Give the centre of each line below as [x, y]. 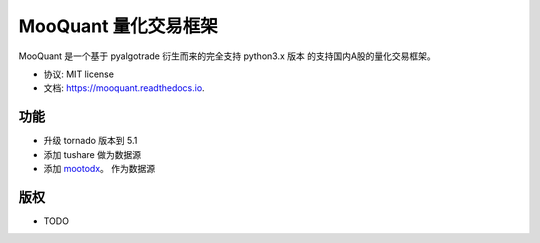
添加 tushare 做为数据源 [92, 154]
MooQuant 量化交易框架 [118, 26]
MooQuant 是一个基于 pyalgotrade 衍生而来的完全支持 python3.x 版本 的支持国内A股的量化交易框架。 [227, 56]
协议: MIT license [79, 74]
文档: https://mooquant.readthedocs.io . [124, 88]
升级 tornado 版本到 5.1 [90, 141]
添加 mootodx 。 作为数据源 [99, 169]
